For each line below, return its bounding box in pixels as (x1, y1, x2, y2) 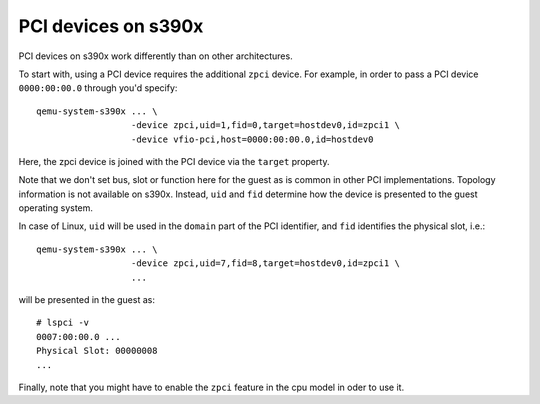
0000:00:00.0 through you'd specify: (18, 82, 178, 94)
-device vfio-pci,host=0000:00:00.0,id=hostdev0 (130, 133, 374, 145)
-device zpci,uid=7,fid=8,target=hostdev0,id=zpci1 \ (130, 258, 400, 269)
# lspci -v (36, 317, 90, 329)
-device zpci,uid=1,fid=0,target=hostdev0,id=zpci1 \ (130, 120, 400, 131)
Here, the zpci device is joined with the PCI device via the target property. (18, 155, 330, 167)
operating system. (18, 202, 94, 214)
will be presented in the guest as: (18, 294, 155, 306)
